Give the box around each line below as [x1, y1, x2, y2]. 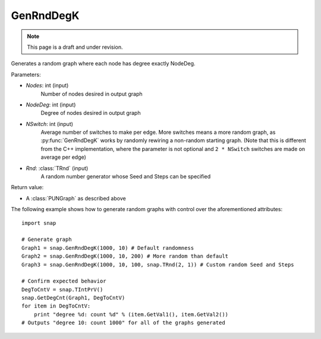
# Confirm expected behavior [21, 278, 106, 285]
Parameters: [11, 71, 41, 78]
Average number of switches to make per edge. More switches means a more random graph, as [40, 128, 276, 136]
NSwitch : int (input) [26, 120, 74, 127]
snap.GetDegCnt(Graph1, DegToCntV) [21, 294, 125, 302]
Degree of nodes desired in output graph [40, 109, 141, 117]
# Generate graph [21, 236, 72, 243]
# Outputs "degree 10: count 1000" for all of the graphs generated [21, 319, 225, 327]
